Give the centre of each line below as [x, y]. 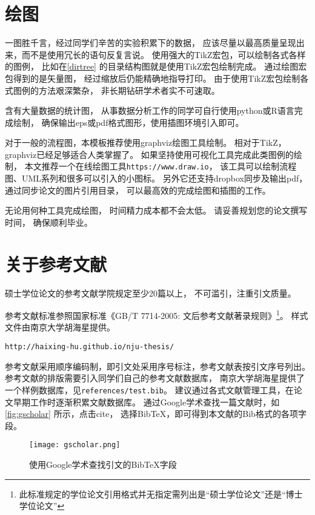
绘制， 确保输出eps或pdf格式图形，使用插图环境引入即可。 [128, 122]
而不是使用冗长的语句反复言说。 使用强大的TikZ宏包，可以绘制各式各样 [164, 54]
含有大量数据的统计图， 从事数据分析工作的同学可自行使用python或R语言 [150, 110]
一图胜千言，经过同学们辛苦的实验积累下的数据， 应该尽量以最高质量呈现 [151, 43]
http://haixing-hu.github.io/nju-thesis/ [90, 347]
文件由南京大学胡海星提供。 [60, 327]
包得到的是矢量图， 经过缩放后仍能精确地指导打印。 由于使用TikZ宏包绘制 [153, 78]
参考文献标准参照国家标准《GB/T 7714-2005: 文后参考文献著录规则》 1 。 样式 [157, 314]
